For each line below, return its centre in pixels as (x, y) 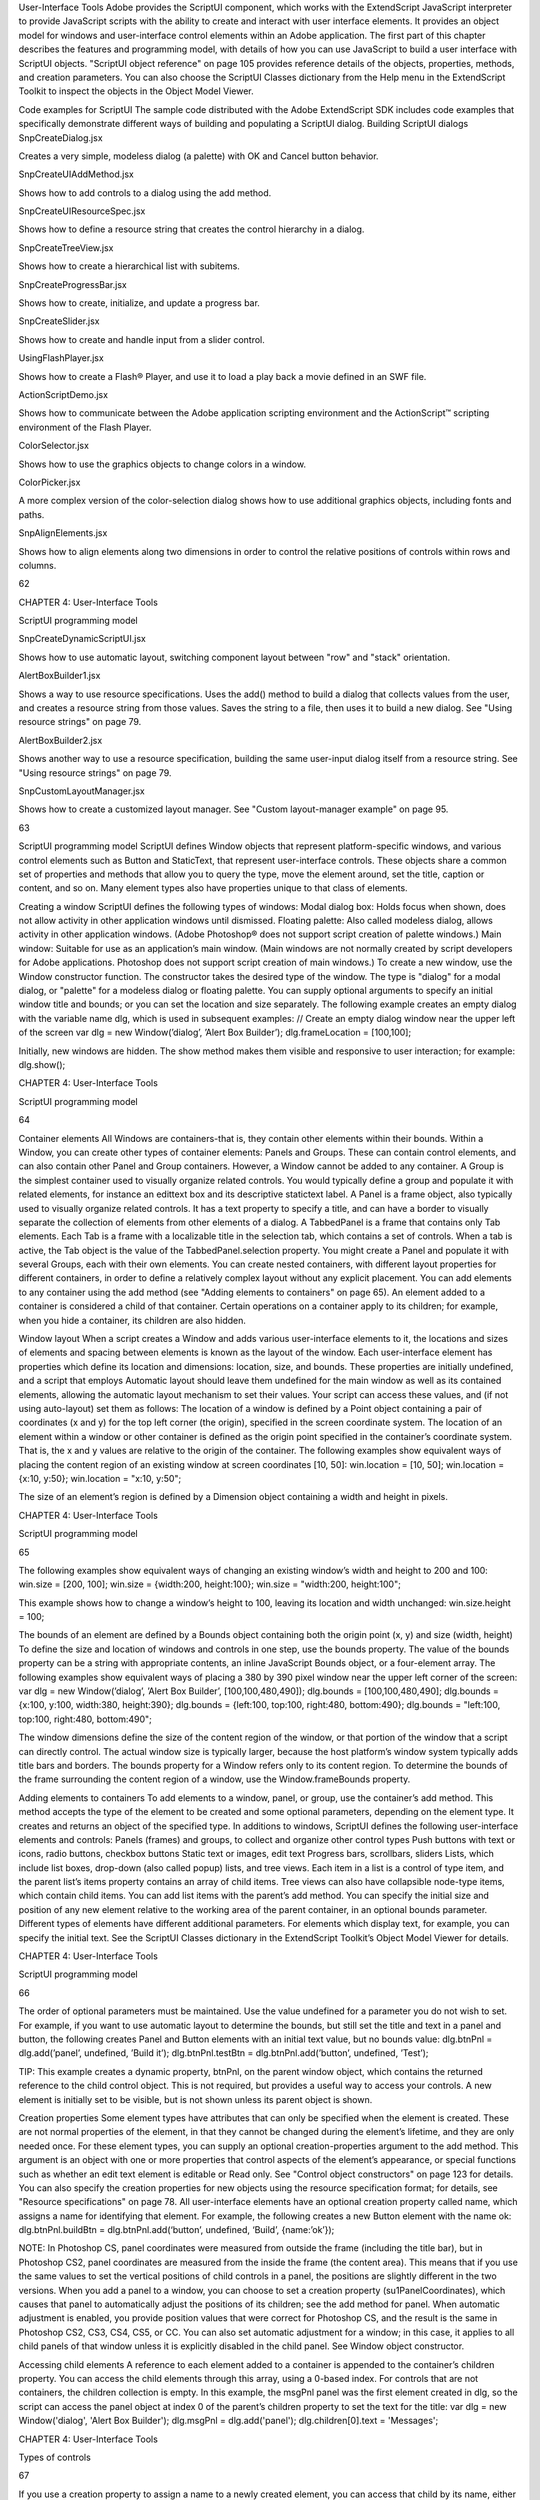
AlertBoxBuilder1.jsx (59, 676)
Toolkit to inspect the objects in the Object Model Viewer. (136, 91)
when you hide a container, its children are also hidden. (132, 1320)
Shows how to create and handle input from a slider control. (141, 339)
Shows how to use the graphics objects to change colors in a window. (162, 464)
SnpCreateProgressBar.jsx (72, 284)
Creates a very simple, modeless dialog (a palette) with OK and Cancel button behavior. (198, 156)
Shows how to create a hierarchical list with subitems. (129, 266)
